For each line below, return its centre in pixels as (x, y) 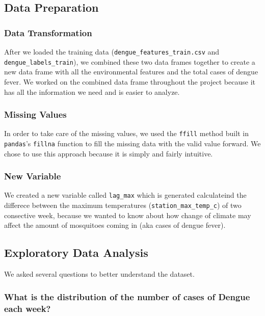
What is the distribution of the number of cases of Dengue (127, 296)
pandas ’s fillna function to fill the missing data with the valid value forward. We (132, 143)
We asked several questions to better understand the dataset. (99, 274)
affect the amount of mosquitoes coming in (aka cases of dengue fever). (115, 225)
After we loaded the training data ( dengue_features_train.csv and (112, 51)
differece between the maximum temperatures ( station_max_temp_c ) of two (123, 205)
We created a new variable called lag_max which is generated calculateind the (125, 195)
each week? (28, 308)
